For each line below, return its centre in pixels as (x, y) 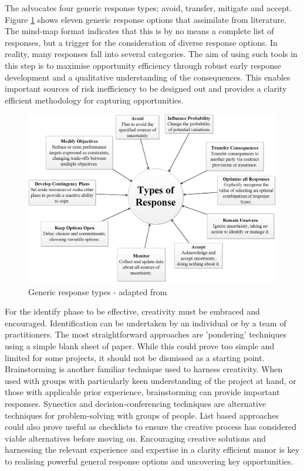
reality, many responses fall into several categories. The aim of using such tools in (151, 54)
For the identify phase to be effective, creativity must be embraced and (132, 311)
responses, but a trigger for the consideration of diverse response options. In (141, 42)
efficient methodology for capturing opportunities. (94, 100)
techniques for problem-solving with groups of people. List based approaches (142, 415)
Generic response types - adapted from (98, 291)
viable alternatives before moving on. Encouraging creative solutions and (136, 438)
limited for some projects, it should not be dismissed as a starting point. (135, 357)
